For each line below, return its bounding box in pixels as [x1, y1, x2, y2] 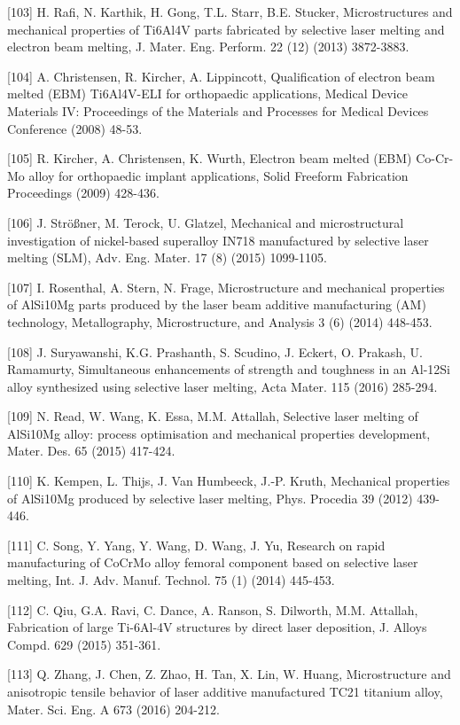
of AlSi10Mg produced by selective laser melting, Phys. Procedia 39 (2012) [7, 488, 413, 507]
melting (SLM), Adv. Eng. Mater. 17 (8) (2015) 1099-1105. [7, 248, 327, 267]
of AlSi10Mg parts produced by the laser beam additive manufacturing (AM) [7, 295, 426, 314]
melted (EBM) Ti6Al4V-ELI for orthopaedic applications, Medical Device [7, 84, 408, 103]
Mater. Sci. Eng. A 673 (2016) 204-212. [7, 699, 220, 718]
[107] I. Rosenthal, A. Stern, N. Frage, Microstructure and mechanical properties [7, 277, 445, 296]
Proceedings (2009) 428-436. [7, 183, 160, 202]
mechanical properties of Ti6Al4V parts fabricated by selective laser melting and [7, 19, 445, 38]
